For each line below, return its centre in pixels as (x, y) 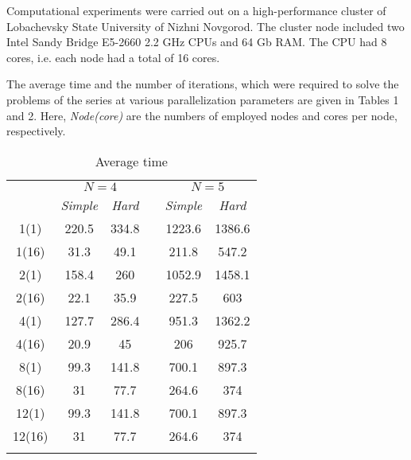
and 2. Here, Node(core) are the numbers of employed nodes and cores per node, (202, 115)
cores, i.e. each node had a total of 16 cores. (113, 57)
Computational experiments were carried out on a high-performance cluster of (196, 10)
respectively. (36, 131)
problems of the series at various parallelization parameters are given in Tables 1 (203, 99)
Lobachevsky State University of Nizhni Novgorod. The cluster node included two (205, 26)
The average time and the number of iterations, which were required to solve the (203, 84)
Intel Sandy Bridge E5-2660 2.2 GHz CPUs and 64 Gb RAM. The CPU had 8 (197, 42)
